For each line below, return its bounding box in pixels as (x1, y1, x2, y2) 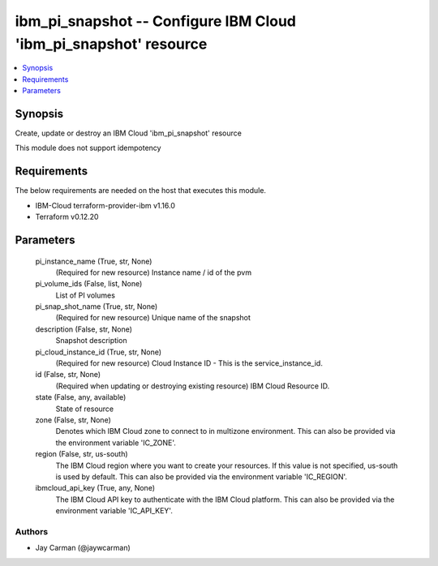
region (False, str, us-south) (35, 449, 129, 459)
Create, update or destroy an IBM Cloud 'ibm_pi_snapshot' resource (15, 128, 243, 138)
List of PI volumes (55, 290, 115, 300)
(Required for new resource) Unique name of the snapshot (55, 313, 251, 323)
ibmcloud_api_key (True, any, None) (35, 483, 156, 493)
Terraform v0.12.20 (35, 212, 99, 222)
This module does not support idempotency (15, 143, 161, 153)
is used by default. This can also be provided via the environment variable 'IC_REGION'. (55, 471, 348, 482)
